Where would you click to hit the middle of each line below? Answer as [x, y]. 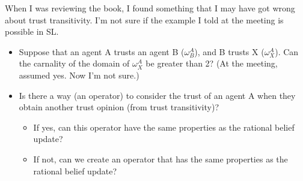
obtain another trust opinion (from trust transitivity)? [119, 107]
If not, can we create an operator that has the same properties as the [161, 159]
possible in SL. [32, 31]
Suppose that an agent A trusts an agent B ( [102, 51]
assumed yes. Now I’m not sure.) [79, 75]
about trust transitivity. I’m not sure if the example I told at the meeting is [144, 19]
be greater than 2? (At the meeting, [212, 63]
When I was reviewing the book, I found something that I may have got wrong [150, 8]
